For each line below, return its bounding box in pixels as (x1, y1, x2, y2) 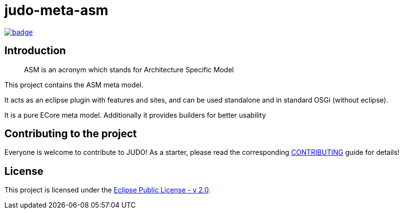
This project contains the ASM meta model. (4, 80, 144, 89)
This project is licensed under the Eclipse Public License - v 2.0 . (4, 186, 211, 194)
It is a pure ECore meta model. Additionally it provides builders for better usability (4, 110, 266, 119)
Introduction (4, 44, 66, 57)
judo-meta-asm (4, 2, 109, 19)
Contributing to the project (4, 128, 137, 140)
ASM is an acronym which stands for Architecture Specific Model (24, 65, 234, 74)
